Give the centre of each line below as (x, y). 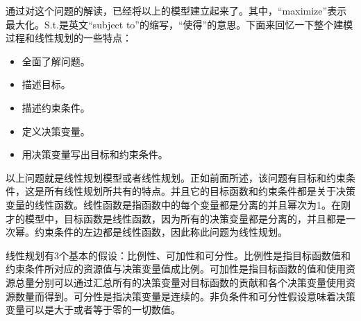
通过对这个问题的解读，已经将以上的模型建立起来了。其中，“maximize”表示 (176, 10)
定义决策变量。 (56, 131)
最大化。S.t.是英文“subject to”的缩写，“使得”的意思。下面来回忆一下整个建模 (179, 24)
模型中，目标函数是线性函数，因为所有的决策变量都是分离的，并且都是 (185, 218)
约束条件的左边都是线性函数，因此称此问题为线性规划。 (161, 232)
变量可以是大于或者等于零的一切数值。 (93, 310)
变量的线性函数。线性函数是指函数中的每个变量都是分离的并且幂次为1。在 (173, 204)
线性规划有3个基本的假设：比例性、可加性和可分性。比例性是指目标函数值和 (178, 255)
